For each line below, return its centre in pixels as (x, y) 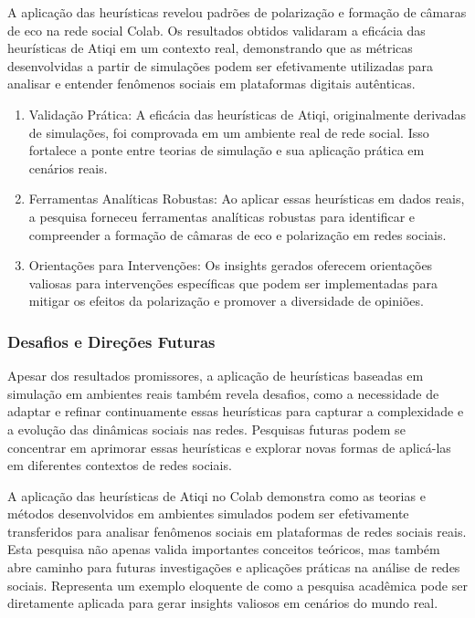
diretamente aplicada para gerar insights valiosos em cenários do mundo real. (223, 603)
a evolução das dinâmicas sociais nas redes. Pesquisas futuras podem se (206, 429)
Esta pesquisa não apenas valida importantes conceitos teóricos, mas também (224, 549)
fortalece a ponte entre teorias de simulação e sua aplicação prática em (227, 150)
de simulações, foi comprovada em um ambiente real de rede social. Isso (229, 132)
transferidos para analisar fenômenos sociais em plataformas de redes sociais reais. (237, 531)
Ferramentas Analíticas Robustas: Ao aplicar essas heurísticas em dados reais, (247, 199)
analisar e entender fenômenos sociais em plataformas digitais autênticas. (211, 84)
